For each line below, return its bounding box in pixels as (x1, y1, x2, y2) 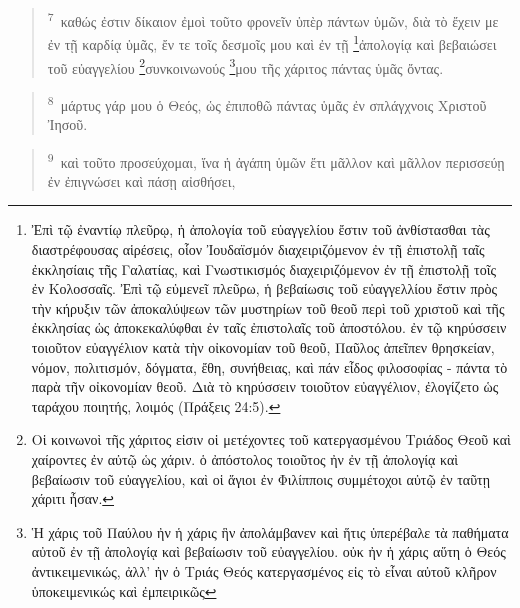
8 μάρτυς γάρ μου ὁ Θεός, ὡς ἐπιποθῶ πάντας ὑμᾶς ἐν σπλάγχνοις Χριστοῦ (47, 91, 487, 115)
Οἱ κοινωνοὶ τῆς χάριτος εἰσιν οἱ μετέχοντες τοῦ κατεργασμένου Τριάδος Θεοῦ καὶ (31, 429, 511, 450)
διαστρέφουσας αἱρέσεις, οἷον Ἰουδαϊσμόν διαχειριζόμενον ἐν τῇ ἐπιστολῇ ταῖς (31, 239, 485, 260)
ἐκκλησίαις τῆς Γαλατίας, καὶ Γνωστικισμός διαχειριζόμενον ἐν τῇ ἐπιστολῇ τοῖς (31, 258, 496, 279)
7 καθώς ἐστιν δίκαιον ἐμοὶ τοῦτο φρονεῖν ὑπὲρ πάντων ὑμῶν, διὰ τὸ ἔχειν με (47, 8, 499, 31)
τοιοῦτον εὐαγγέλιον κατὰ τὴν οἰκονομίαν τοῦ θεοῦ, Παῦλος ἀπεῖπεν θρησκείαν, (31, 337, 495, 357)
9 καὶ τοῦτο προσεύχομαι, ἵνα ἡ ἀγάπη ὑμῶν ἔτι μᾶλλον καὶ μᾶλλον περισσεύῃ (47, 148, 505, 172)
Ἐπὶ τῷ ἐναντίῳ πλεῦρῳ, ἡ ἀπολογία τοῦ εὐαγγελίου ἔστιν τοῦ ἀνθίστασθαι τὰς (31, 219, 490, 240)
